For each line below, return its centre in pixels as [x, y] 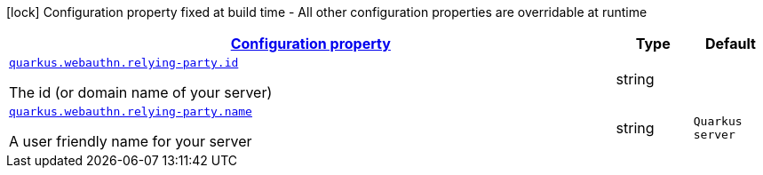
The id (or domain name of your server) [141, 92]
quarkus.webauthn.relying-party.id [124, 63]
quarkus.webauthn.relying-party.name [131, 111]
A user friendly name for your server [131, 141]
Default [730, 44]
